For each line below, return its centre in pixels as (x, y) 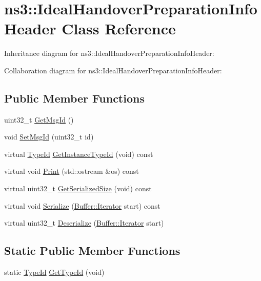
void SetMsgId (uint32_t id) (49, 137)
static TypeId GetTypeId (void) (54, 272)
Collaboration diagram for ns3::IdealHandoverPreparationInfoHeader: (113, 70)
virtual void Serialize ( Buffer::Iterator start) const (82, 205)
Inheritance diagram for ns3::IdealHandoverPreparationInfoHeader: (109, 53)
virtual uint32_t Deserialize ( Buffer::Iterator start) (84, 223)
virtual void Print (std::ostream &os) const (72, 171)
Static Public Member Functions (92, 250)
